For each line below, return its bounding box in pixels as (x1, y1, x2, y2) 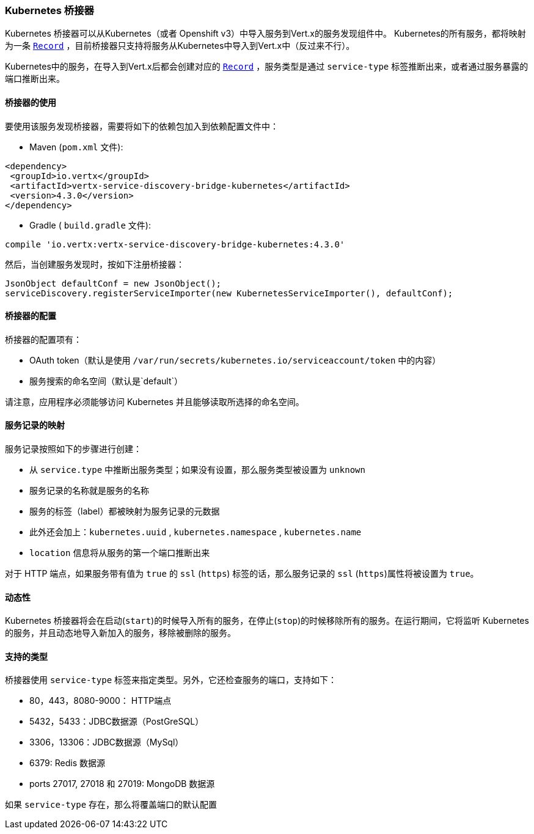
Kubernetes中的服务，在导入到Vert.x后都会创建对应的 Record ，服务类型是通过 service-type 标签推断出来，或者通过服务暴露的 (5, 61, 529, 72)
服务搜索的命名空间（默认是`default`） (29, 375, 183, 386)
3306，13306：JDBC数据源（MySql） (29, 737, 184, 748)
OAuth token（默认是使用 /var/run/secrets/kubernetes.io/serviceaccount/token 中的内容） (29, 354, 441, 365)
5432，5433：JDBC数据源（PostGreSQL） (29, 716, 204, 727)
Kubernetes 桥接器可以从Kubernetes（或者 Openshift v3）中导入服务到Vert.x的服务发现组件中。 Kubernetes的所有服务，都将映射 (5, 28, 526, 39)
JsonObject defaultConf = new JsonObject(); (5, 278, 222, 288)
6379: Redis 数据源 (29, 758, 106, 769)
